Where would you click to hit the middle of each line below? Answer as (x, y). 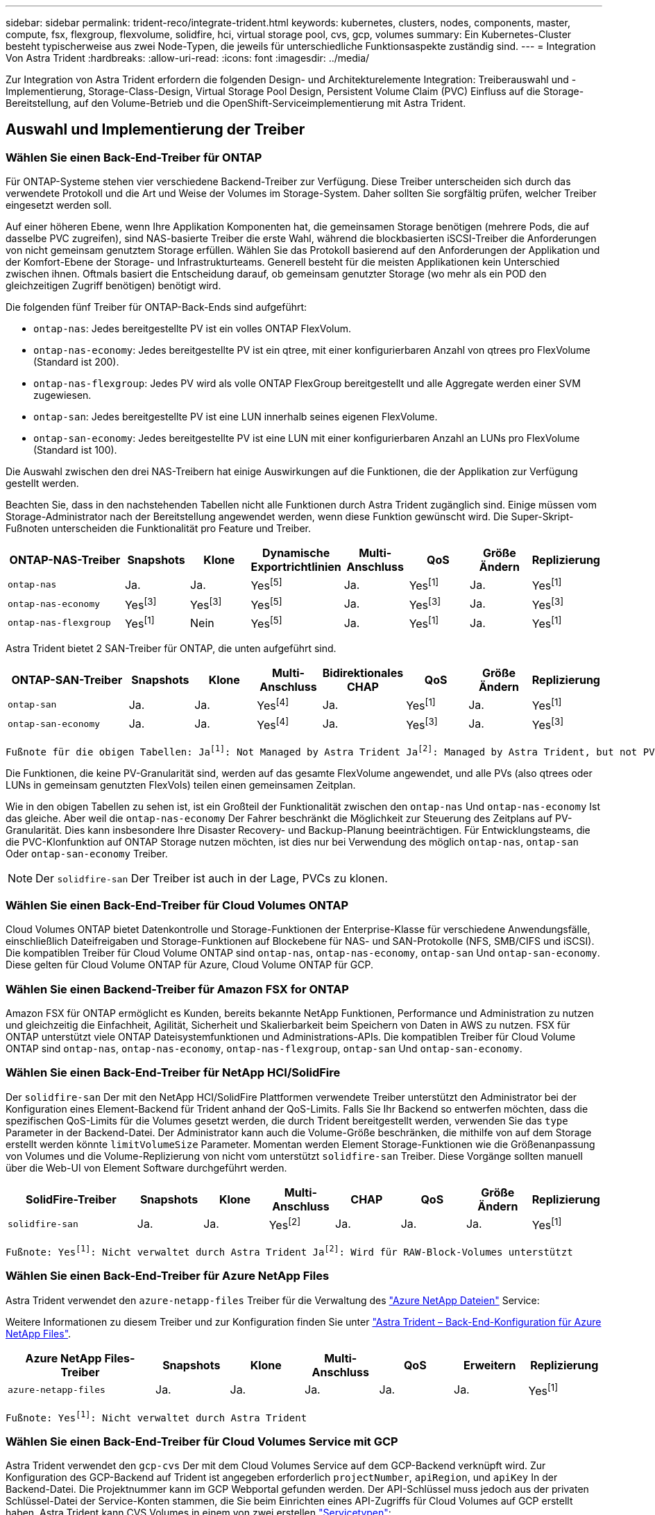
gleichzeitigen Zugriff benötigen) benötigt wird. (113, 286)
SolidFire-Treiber (71, 1199)
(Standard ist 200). (76, 362)
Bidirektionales (363, 673)
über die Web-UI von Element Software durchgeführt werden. (146, 1167)
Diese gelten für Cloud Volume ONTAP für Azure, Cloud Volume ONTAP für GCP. (189, 965)
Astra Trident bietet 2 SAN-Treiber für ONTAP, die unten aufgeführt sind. (171, 649)
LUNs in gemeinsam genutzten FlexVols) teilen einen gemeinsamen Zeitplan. (181, 785)
